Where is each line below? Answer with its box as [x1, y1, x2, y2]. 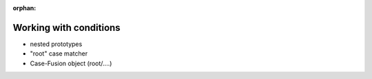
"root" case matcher [30, 49, 88, 58]
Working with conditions [12, 21, 121, 34]
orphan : [12, 4, 37, 12]
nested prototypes [30, 40, 83, 48]
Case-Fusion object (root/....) [30, 59, 112, 67]
